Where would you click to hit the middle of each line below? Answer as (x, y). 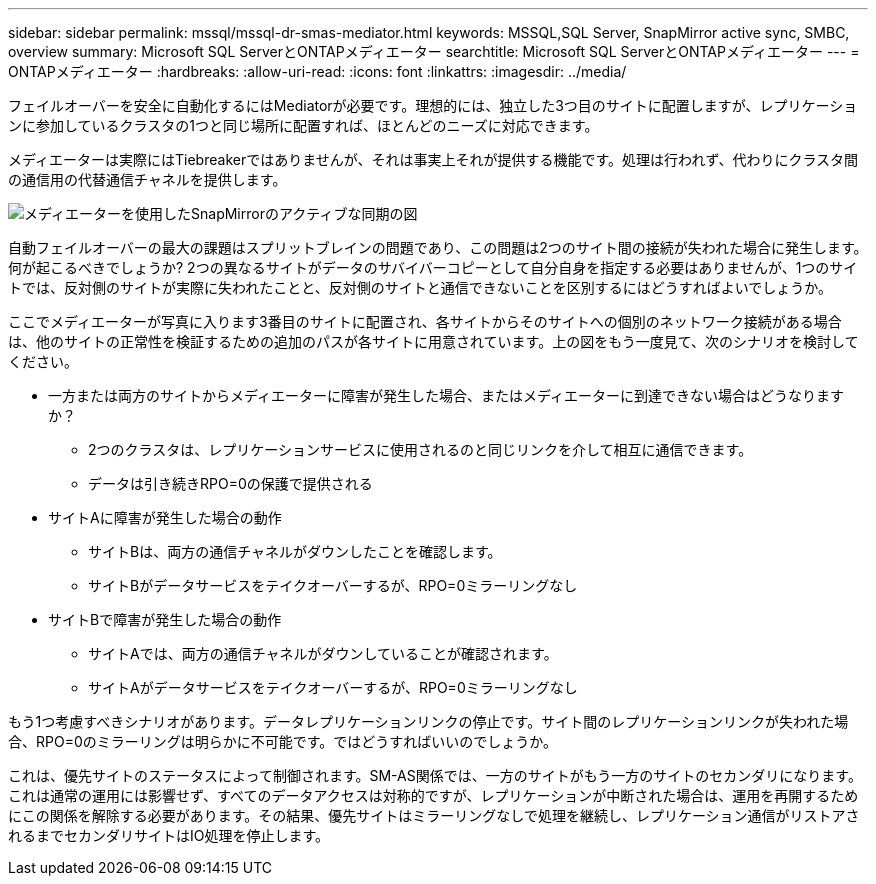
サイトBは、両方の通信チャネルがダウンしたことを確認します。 (295, 551)
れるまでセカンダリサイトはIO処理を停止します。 (169, 835)
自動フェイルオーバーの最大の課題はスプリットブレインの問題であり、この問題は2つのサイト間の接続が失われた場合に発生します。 (438, 247)
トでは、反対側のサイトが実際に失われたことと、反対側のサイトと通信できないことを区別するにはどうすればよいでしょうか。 (420, 287)
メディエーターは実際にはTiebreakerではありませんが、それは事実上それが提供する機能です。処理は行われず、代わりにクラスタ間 (433, 159)
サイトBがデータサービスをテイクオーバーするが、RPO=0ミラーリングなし (333, 585)
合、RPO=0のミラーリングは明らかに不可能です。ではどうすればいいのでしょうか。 (283, 741)
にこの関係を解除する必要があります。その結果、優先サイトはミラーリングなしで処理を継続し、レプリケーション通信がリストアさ (434, 815)
